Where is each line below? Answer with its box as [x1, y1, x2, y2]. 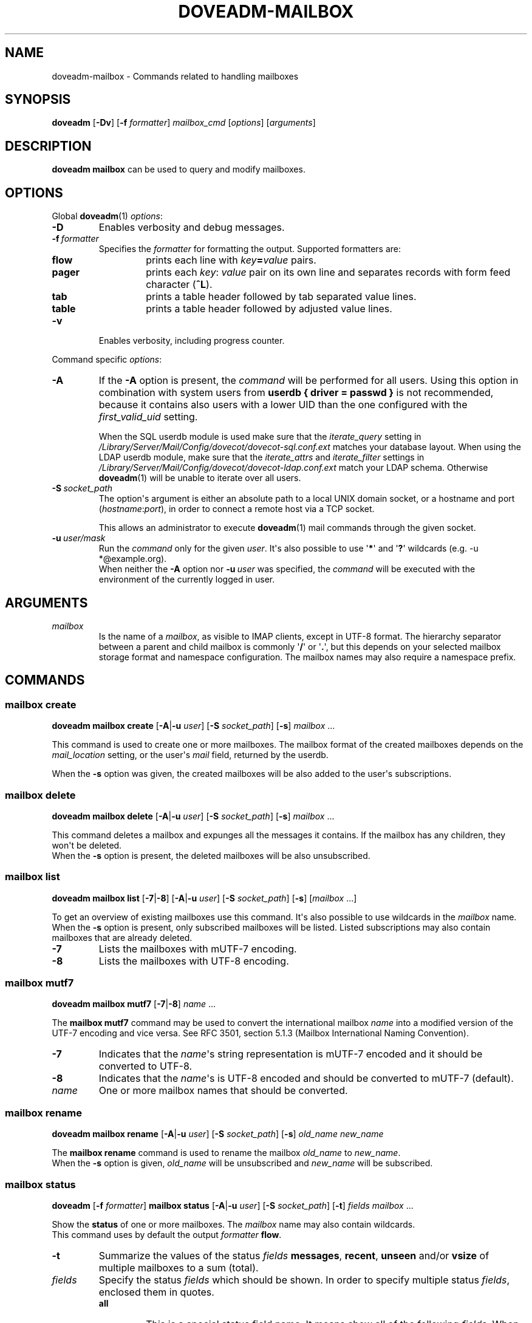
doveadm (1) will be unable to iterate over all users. [98, 473, 301, 484]
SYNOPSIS [5, 92, 71, 108]
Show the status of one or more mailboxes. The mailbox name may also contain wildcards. [52, 1219, 415, 1229]
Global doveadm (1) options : [52, 211, 163, 222]
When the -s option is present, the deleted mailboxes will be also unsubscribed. [52, 850, 370, 861]
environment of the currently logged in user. [98, 574, 275, 585]
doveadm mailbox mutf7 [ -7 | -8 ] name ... [52, 999, 216, 1010]
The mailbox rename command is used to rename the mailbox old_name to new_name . [52, 1147, 401, 1158]
